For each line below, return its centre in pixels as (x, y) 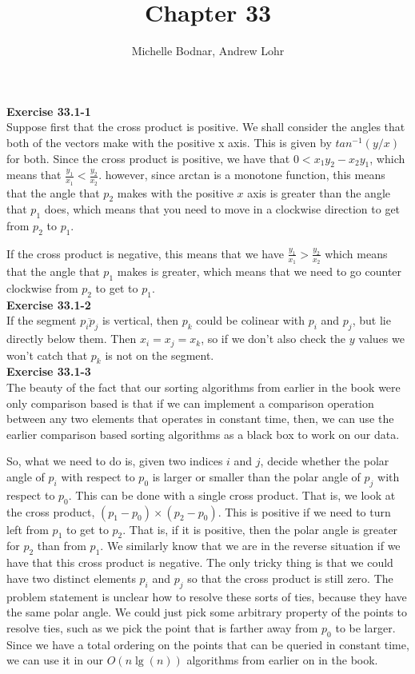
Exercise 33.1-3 (49, 371)
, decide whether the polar (325, 461)
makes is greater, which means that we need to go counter (259, 271)
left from (28, 529)
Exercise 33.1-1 (49, 111)
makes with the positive (175, 192)
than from (62, 546)
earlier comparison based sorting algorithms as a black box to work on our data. (203, 434)
